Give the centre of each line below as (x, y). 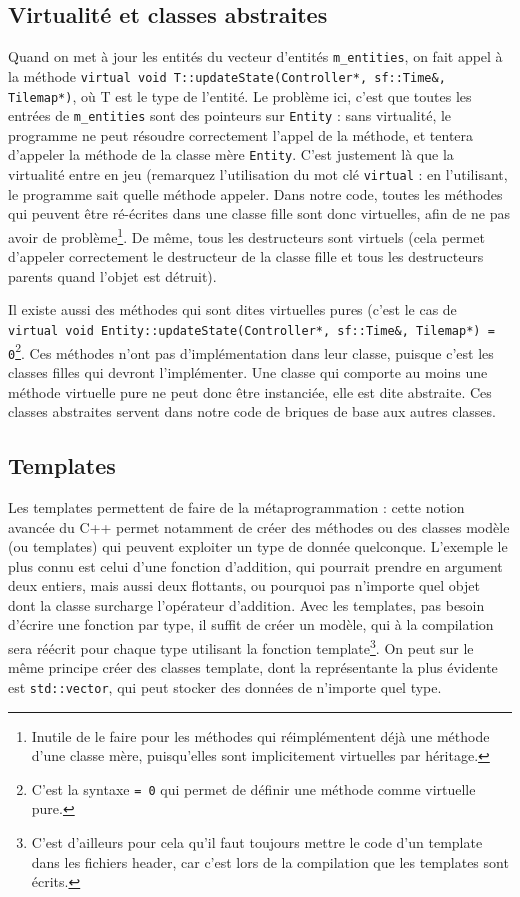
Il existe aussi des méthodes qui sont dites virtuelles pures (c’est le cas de (232, 309)
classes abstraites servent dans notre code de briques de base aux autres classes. (252, 411)
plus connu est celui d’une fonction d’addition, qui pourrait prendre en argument (255, 565)
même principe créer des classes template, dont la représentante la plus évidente (253, 667)
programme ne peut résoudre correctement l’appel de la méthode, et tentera (241, 134)
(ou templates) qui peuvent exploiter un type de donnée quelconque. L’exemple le (258, 546)
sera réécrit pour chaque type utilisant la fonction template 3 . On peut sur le (241, 646)
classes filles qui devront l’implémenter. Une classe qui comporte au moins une (248, 371)
